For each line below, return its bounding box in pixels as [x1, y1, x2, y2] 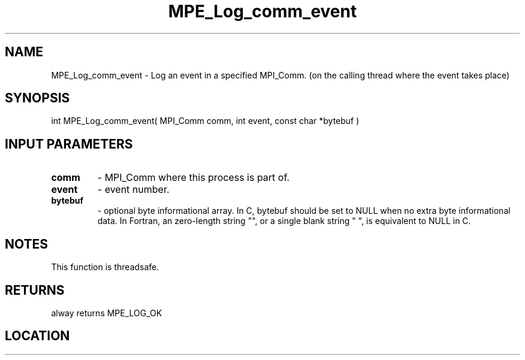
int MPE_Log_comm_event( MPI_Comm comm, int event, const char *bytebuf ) [51, 116, 360, 126]
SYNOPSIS [5, 90, 70, 106]
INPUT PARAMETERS [5, 136, 133, 152]
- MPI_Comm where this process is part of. [97, 171, 290, 184]
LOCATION [5, 328, 70, 344]
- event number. [97, 183, 170, 196]
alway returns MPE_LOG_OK [51, 307, 162, 318]
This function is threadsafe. [51, 262, 159, 273]
